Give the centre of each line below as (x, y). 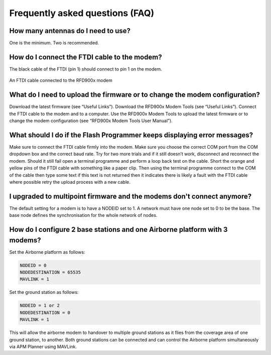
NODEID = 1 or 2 (40, 306)
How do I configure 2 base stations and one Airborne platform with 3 (118, 230)
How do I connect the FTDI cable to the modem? (86, 57)
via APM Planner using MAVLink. (43, 346)
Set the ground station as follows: (44, 292)
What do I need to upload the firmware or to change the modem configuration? (135, 95)
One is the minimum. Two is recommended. (54, 43)
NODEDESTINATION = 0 (45, 312)
